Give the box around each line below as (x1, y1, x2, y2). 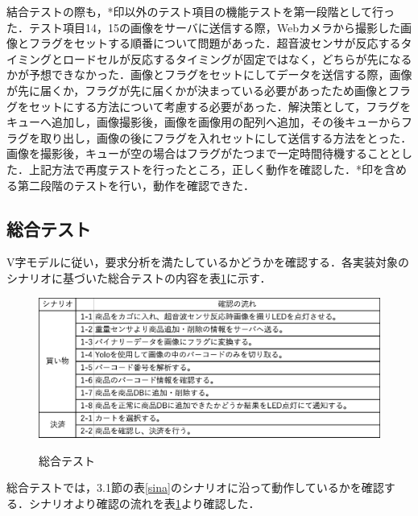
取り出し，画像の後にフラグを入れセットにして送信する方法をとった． (39, 129, 412, 146)
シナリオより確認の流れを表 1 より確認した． (28, 495, 260, 512)
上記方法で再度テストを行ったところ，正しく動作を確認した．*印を (28, 160, 384, 177)
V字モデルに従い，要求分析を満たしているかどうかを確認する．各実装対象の (6, 254, 410, 270)
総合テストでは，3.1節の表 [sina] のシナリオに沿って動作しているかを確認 (6, 479, 384, 496)
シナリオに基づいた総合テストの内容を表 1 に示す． (6, 269, 271, 286)
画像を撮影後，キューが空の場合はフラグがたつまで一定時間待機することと (6, 145, 401, 162)
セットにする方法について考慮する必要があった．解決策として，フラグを (28, 97, 412, 114)
